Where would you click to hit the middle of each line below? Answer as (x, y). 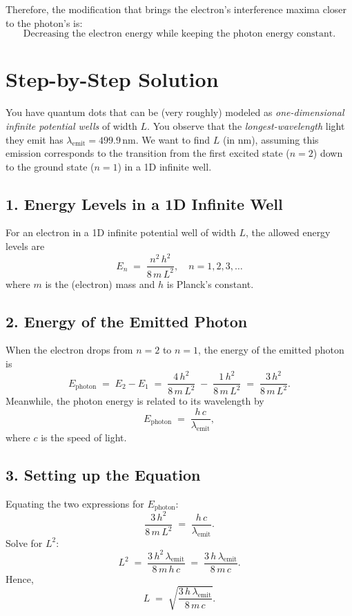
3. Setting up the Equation (103, 474)
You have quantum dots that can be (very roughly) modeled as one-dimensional (175, 112)
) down (328, 153)
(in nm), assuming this (271, 139)
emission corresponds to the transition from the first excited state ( (148, 153)
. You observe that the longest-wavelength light (246, 125)
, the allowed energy (288, 232)
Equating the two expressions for (75, 503)
